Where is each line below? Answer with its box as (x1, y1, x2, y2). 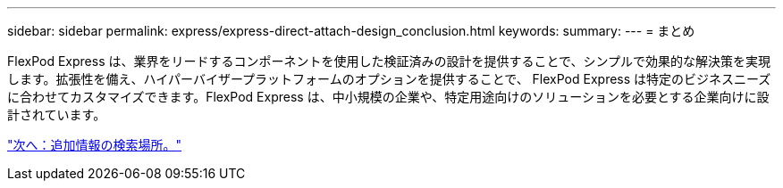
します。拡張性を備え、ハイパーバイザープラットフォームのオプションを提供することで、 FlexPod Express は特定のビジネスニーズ (7, 71, 771, 86)
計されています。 (7, 107, 106, 122)
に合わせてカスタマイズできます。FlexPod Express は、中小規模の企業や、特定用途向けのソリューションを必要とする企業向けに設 (7, 89, 770, 104)
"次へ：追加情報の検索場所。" (7, 137, 182, 152)
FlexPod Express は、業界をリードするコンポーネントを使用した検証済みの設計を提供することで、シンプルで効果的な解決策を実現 (7, 53, 771, 69)
